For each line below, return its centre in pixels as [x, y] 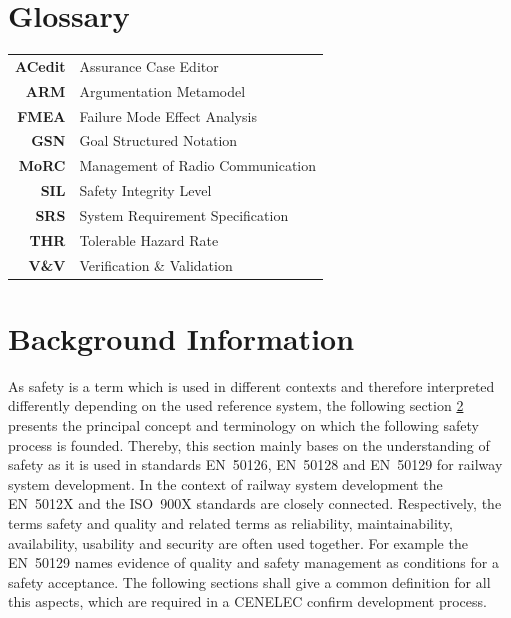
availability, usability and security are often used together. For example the [238, 542]
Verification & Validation [156, 264]
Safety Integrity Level [145, 190]
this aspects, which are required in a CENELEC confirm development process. [247, 601]
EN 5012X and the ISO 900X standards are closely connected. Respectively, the [255, 503]
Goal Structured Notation [158, 140]
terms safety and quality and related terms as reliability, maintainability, [231, 523]
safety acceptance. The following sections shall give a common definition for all [249, 581]
